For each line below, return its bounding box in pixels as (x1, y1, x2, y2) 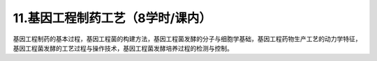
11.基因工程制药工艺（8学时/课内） (13, 10, 212, 26)
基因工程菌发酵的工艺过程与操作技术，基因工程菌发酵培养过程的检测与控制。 (13, 44, 233, 52)
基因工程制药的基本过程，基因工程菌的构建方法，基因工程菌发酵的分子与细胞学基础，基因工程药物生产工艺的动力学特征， (13, 35, 362, 43)
